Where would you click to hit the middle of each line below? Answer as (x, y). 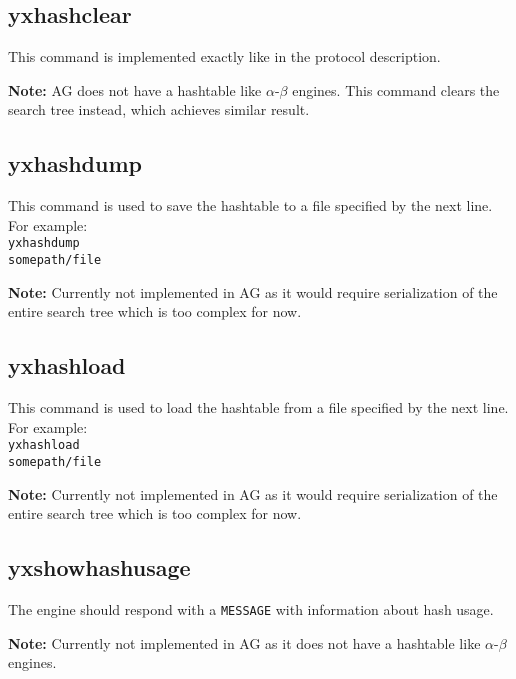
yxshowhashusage (99, 567)
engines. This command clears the (396, 89)
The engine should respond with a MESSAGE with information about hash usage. (251, 608)
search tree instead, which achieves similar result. (159, 109)
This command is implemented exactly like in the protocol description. (224, 56)
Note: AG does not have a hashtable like (135, 89)
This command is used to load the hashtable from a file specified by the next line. (258, 407)
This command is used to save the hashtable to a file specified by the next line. (250, 205)
